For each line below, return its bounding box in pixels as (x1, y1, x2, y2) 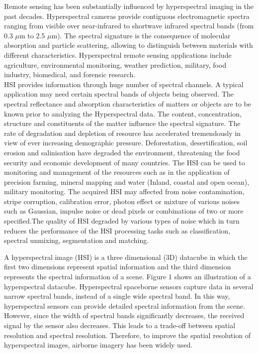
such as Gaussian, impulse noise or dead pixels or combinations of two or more (4, 206, 244, 216)
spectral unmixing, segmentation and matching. (4, 235, 149, 245)
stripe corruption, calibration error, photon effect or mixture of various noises (4, 196, 240, 206)
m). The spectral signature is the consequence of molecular (51, 30, 231, 40)
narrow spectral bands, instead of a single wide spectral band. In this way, (4, 291, 230, 301)
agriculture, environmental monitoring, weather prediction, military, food (4, 59, 227, 70)
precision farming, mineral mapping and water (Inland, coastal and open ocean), (4, 176, 250, 187)
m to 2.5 (19, 30, 45, 40)
